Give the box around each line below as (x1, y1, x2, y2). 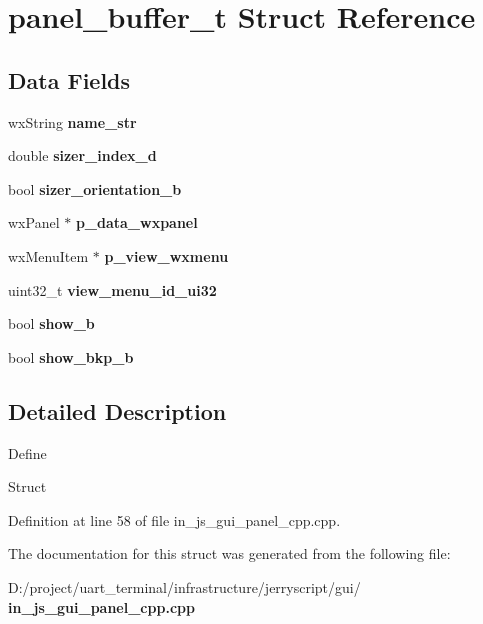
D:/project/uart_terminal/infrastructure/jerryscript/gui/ (8, 576, 361, 597)
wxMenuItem (8, 245, 89, 266)
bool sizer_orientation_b (8, 178, 182, 199)
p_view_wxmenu (104, 245, 229, 266)
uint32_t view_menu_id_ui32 (8, 279, 217, 300)
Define (8, 442, 47, 463)
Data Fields (8, 64, 131, 95)
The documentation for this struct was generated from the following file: (8, 543, 451, 564)
